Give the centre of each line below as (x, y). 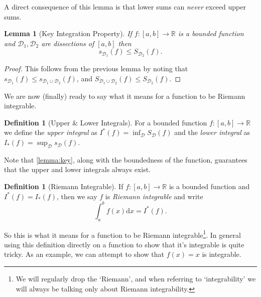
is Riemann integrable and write (154, 196)
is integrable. (222, 254)
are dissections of (68, 43)
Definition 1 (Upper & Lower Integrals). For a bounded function (106, 122)
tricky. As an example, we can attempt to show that (84, 254)
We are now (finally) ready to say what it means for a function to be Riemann (125, 96)
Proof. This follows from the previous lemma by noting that (96, 68)
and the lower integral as (212, 132)
